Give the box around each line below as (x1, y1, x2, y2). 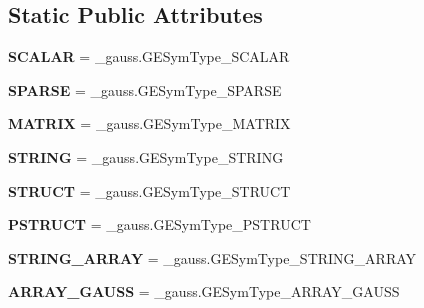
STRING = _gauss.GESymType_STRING (8, 146, 284, 167)
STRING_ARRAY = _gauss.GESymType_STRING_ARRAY (8, 247, 417, 268)
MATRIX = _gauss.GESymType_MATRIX (8, 113, 291, 134)
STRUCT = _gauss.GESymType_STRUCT (8, 180, 291, 201)
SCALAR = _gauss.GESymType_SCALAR (8, 46, 290, 67)
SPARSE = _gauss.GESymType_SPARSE (8, 79, 282, 100)
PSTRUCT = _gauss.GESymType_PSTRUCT (8, 214, 311, 235)
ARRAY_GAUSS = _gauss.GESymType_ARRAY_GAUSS (8, 281, 400, 302)
